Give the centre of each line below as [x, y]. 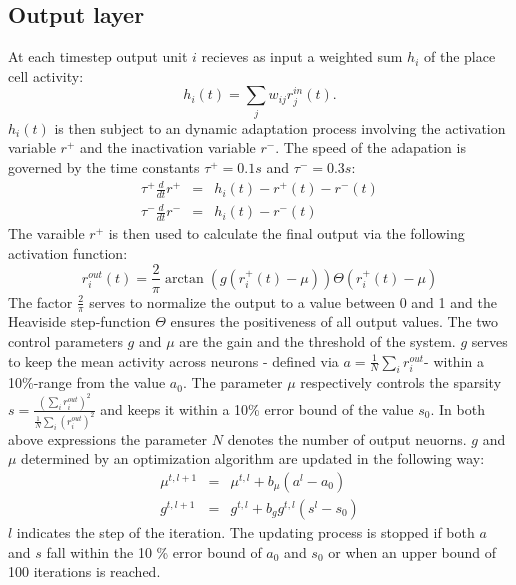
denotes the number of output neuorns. [347, 438]
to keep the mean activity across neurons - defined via [173, 360]
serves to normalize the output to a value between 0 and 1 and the [293, 301]
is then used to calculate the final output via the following [286, 233]
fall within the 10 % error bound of [154, 551]
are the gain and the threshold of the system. [317, 341]
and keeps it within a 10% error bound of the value [257, 408]
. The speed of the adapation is [370, 147]
